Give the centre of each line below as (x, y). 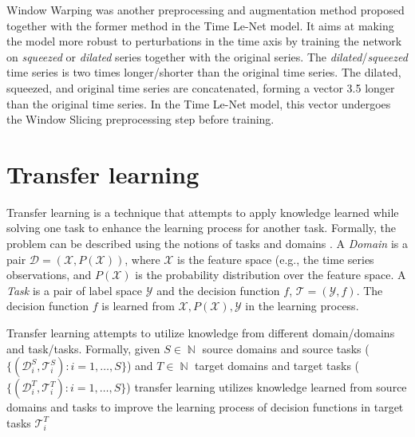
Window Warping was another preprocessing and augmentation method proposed (206, 10)
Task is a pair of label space (75, 290)
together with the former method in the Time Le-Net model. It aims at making (200, 25)
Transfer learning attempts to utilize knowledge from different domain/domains (201, 333)
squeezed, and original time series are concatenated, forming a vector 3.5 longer (201, 87)
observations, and (49, 275)
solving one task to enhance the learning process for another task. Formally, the (202, 228)
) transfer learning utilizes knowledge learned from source (267, 387)
